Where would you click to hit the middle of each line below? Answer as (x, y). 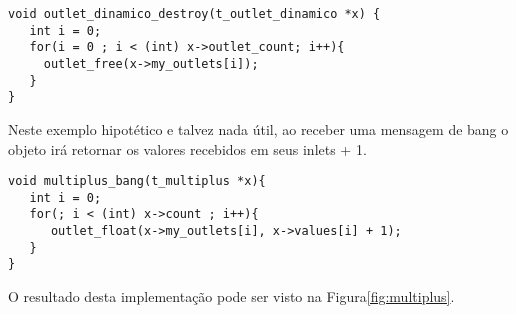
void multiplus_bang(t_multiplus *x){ (137, 181)
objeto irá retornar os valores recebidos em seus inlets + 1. (187, 148)
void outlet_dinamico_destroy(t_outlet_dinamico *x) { (194, 14)
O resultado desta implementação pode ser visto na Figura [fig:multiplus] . (231, 296)
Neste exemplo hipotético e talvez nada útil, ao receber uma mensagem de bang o (258, 128)
